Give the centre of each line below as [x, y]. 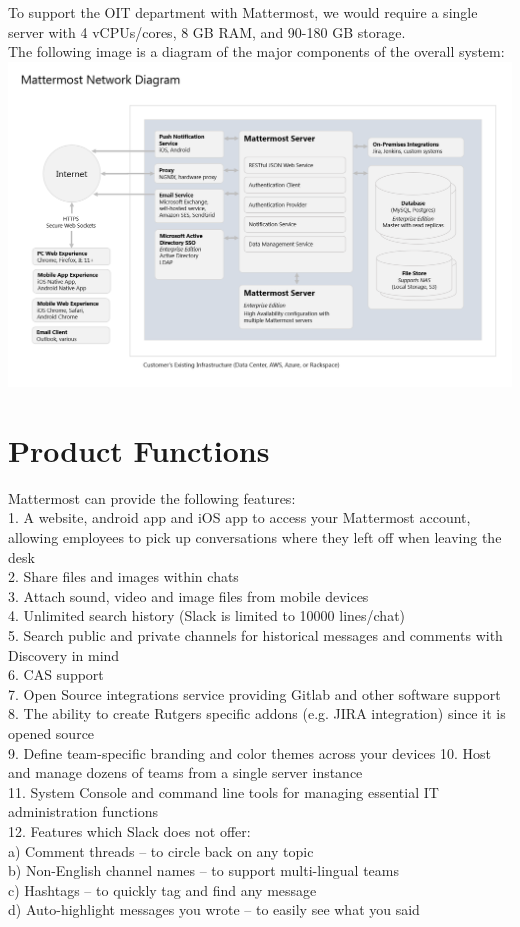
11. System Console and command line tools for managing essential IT [223, 791]
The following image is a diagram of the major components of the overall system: [256, 51]
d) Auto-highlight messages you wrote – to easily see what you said [214, 909]
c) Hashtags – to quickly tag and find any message [162, 889]
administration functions [83, 811]
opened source [51, 732]
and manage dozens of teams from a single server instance [185, 772]
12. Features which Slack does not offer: [129, 830]
